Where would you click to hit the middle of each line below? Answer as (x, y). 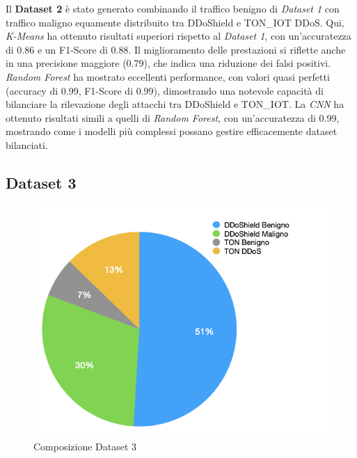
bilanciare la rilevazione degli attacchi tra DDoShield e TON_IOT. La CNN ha (175, 104)
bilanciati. (27, 144)
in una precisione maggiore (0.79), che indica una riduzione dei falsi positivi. (168, 63)
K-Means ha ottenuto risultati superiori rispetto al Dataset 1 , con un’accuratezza (178, 36)
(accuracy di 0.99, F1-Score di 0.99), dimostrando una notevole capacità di (165, 90)
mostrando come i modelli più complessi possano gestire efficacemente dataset (172, 131)
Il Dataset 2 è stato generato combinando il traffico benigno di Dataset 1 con (173, 8)
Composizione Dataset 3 (85, 447)
